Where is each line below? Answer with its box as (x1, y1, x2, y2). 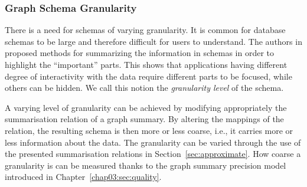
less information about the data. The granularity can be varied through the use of (5, 136, 301, 148)
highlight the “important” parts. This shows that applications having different (5, 58, 288, 70)
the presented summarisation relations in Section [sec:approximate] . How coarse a (5, 147, 301, 160)
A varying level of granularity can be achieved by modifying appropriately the (5, 101, 287, 113)
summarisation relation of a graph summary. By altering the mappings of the (5, 113, 284, 125)
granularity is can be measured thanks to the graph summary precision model (5, 159, 286, 171)
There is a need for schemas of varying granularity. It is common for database (5, 24, 286, 36)
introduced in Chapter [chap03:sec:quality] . (5, 170, 162, 183)
